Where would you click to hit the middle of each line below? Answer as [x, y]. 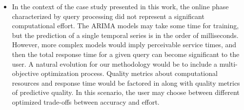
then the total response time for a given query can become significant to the [126, 54]
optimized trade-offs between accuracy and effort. [86, 101]
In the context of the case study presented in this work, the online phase [120, 6]
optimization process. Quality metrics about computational [129, 73]
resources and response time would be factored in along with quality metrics [126, 82]
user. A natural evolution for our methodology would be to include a [115, 64]
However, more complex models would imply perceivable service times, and [124, 45]
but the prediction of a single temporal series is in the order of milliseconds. [125, 35]
